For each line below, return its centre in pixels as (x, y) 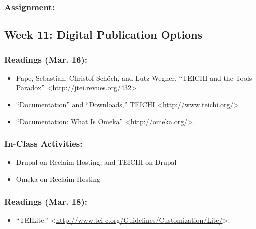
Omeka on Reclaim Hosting (58, 179)
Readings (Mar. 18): (46, 201)
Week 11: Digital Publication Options (103, 34)
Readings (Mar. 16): (46, 59)
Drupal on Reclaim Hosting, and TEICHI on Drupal (96, 162)
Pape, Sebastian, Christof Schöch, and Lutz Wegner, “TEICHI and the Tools (134, 77)
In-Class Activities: (43, 144)
